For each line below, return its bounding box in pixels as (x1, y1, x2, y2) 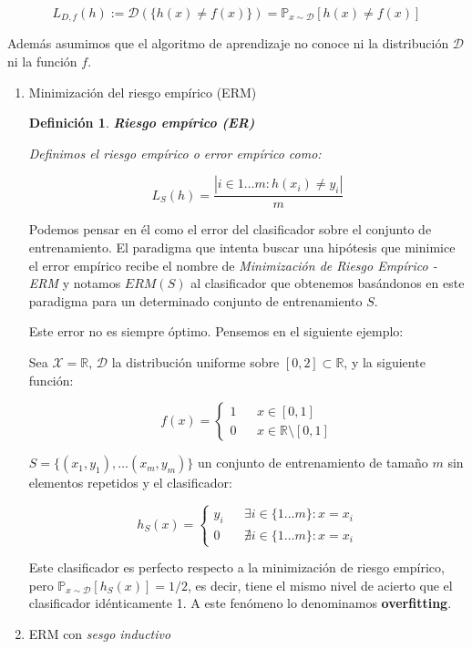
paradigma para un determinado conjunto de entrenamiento (28, 291, 363, 310)
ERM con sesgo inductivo (28, 623, 171, 643)
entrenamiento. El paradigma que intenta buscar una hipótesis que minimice (28, 238, 456, 257)
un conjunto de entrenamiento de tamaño (198, 453, 428, 472)
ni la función (7, 52, 77, 71)
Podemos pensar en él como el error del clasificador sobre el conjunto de (28, 220, 432, 239)
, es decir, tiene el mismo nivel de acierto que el (188, 575, 453, 594)
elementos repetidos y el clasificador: (28, 473, 232, 492)
